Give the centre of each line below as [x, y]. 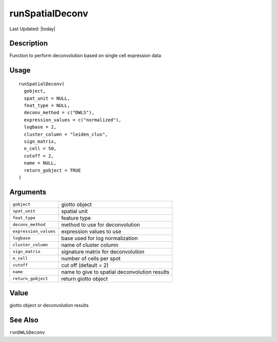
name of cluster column [90, 245]
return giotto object [84, 279]
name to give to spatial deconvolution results [115, 272]
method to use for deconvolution [101, 225]
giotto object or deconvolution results [49, 305]
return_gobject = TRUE [52, 170]
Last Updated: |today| [33, 29]
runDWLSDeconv [27, 332]
